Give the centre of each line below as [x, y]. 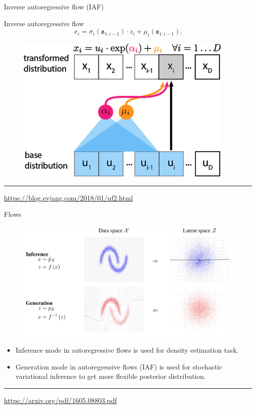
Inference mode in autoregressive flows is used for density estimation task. [127, 350]
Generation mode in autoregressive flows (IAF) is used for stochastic [119, 366]
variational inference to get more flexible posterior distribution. [111, 376]
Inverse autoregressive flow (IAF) [54, 6]
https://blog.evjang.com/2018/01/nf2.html [68, 197]
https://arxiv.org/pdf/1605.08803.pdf [61, 400]
